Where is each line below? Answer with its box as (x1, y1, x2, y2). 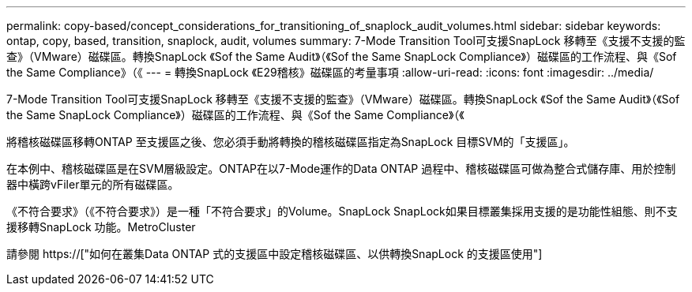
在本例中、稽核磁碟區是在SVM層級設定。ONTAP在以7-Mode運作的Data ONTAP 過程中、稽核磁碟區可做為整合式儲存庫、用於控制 (6, 162, 676, 175)
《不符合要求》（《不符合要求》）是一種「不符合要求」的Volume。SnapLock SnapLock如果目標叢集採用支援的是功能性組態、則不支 (6, 204, 678, 218)
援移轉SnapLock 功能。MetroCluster (6, 220, 196, 234)
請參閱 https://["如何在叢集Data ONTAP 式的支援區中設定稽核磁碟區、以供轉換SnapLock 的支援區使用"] (6, 247, 543, 260)
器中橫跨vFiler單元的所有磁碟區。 (6, 178, 179, 191)
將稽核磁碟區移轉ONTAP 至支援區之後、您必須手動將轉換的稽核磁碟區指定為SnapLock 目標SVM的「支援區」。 (6, 135, 575, 148)
